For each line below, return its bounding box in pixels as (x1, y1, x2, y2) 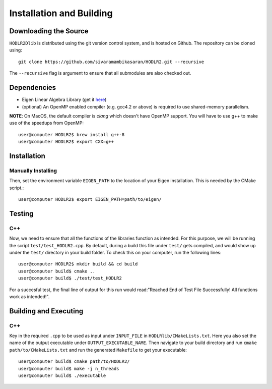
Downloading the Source (9, 27, 89, 35)
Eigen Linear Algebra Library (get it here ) (22, 96, 107, 103)
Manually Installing (9, 167, 57, 174)
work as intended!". (9, 293, 50, 300)
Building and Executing (9, 307, 84, 315)
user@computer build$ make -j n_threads (18, 366, 119, 371)
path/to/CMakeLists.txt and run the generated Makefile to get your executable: (9, 347, 187, 353)
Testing (9, 209, 34, 218)
